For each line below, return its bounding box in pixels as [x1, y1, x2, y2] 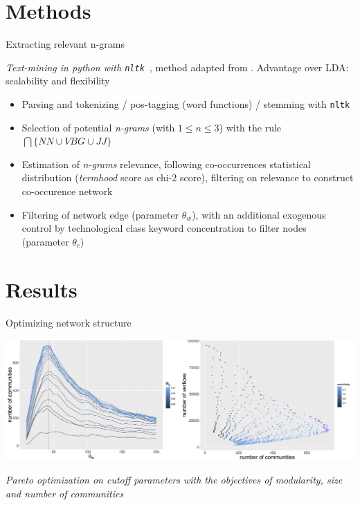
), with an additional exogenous [192, 207, 326, 221]
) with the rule [219, 120, 282, 134]
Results [6, 275, 78, 303]
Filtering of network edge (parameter [21, 207, 179, 221]
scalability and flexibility [6, 73, 110, 88]
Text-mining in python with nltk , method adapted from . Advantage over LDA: [6, 59, 349, 74]
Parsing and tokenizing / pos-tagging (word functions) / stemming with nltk [21, 96, 350, 111]
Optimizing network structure [6, 315, 132, 329]
